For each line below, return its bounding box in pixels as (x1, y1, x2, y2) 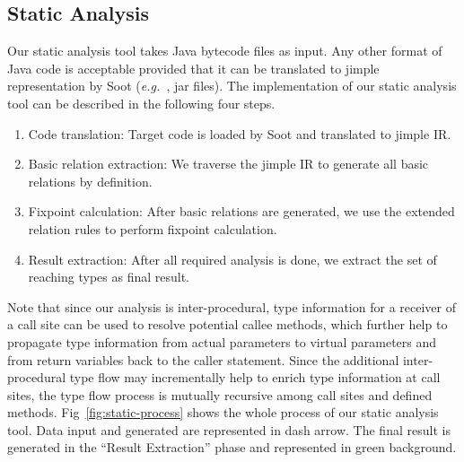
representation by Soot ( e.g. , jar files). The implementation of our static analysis (7, 76, 457, 95)
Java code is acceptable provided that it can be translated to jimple (7, 58, 380, 77)
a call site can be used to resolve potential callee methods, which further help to (7, 315, 448, 334)
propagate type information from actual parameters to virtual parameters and (7, 332, 437, 351)
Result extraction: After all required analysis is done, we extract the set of (28, 249, 437, 268)
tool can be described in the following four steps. (7, 93, 276, 112)
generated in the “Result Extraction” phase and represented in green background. (7, 438, 457, 457)
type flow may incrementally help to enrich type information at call (69, 368, 441, 387)
